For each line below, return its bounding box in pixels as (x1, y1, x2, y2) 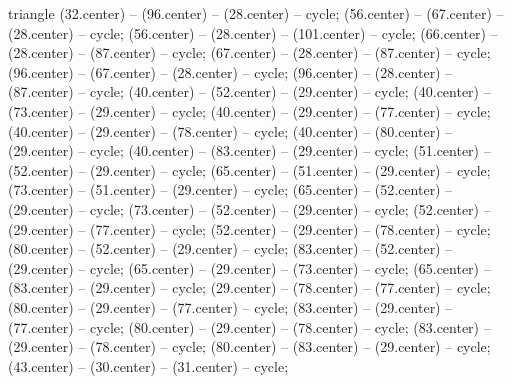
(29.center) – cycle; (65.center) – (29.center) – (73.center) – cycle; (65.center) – (8, 257, 491, 278)
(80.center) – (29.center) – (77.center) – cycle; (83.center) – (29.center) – (8, 296, 453, 317)
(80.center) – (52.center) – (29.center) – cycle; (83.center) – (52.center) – (8, 238, 453, 259)
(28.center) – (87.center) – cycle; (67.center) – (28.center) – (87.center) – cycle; (8, 42, 491, 63)
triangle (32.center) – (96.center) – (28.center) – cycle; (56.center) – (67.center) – (8, 3, 504, 23)
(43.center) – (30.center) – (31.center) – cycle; (8, 355, 289, 376)
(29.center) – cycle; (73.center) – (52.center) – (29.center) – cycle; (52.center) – (8, 198, 491, 219)
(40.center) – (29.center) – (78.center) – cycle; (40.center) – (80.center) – (8, 120, 453, 141)
